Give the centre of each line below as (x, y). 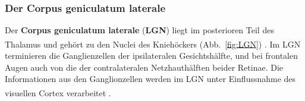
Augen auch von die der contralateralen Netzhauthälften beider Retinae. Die (144, 67)
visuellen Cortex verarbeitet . (58, 92)
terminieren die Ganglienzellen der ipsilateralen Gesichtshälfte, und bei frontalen (151, 56)
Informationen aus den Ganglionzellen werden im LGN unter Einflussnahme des (150, 79)
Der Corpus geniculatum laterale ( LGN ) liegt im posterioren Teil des (139, 30)
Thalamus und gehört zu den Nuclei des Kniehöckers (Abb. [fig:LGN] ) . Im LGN (153, 44)
